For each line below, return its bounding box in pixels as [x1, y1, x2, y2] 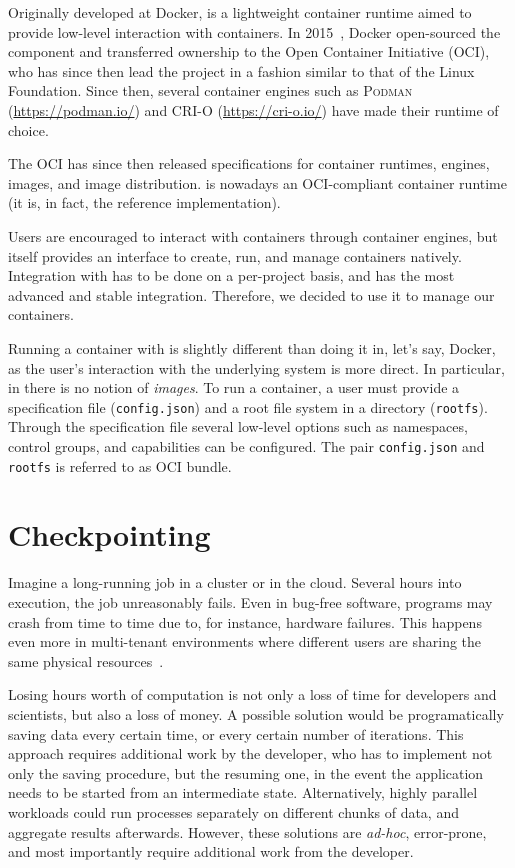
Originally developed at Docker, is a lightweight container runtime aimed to [8, 2, 472, 22]
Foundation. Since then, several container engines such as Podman [8, 80, 413, 101]
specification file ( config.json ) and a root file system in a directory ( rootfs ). [8, 396, 488, 417]
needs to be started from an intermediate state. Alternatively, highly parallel [8, 782, 478, 803]
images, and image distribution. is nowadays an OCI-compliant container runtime [8, 172, 507, 193]
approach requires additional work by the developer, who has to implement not [8, 743, 493, 764]
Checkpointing [8, 514, 211, 555]
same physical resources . [8, 650, 164, 671]
